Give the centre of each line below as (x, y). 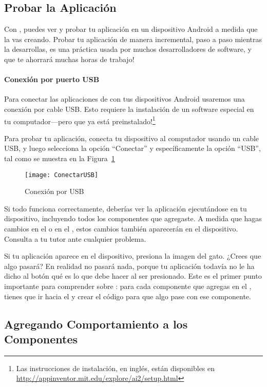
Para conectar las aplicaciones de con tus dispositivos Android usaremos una (125, 99)
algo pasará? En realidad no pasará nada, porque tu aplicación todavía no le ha (129, 266)
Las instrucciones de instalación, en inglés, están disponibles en (116, 368)
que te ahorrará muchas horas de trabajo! (69, 59)
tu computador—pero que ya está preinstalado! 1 (80, 120)
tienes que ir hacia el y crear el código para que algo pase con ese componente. (128, 296)
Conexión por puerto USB (52, 79)
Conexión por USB (54, 191)
